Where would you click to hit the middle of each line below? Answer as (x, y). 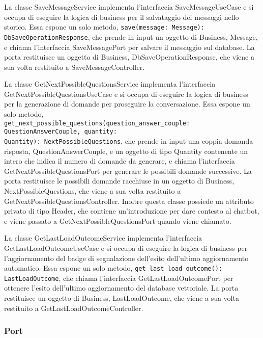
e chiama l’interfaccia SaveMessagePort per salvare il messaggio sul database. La (129, 47)
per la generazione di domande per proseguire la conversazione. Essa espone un (127, 104)
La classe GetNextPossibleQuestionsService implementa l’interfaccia (110, 84)
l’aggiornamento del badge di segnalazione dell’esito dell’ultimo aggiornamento (126, 258)
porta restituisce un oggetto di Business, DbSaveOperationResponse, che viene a (129, 57)
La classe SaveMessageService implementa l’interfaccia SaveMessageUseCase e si (129, 7)
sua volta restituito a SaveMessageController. (75, 67)
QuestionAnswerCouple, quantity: (61, 132)
